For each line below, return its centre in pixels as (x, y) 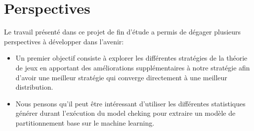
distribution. (34, 87)
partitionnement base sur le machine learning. (85, 122)
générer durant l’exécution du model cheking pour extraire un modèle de (126, 113)
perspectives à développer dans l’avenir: (64, 41)
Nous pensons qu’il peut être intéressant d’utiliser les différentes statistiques (130, 103)
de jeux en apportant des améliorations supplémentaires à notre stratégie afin (133, 67)
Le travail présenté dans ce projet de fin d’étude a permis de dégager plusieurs (123, 32)
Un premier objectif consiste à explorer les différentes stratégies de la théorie (131, 58)
